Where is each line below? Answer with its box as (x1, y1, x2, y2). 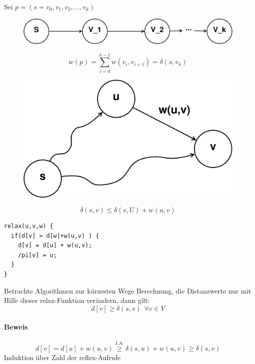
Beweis (4, 322, 28, 332)
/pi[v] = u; (18, 251, 57, 259)
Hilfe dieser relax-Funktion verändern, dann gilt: (4, 295, 150, 305)
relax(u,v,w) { (4, 222, 54, 230)
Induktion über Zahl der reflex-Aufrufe (4, 352, 121, 362)
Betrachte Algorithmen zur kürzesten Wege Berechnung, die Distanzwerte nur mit (4, 285, 252, 296)
